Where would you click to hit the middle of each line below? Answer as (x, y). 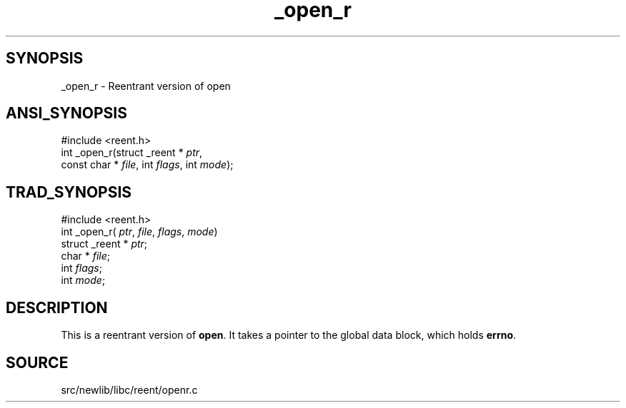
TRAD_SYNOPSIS (69, 192)
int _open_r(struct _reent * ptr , (132, 153)
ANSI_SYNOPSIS (66, 113)
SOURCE (37, 362)
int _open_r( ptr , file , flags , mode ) (139, 232)
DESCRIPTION (57, 307)
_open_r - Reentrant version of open (146, 86)
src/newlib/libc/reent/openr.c (129, 389)
